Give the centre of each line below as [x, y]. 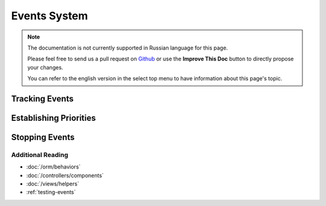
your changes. [45, 67]
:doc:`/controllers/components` [65, 175]
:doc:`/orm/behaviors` [53, 167]
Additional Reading [40, 155]
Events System [50, 16]
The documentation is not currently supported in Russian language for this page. [128, 48]
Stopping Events [43, 137]
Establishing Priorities [53, 118]
